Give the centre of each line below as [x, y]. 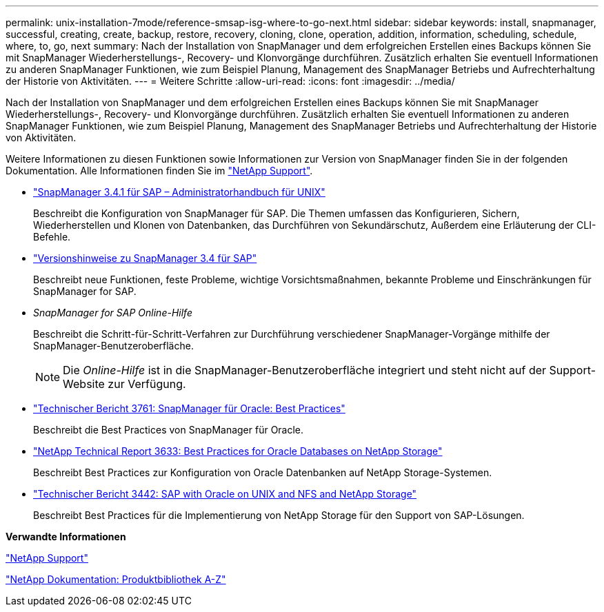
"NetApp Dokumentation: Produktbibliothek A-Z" [116, 579]
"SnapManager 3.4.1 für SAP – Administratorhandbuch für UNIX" [179, 192]
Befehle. [52, 237]
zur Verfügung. [147, 384]
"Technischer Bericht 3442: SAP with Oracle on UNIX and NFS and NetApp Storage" [225, 494]
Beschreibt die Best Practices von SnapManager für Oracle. [169, 430]
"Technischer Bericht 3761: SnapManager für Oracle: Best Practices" [189, 408]
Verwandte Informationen [66, 537]
